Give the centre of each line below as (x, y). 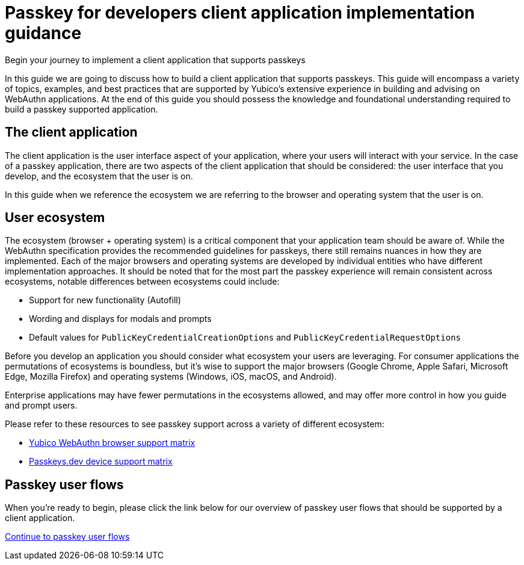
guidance (43, 33)
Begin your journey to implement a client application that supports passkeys (155, 60)
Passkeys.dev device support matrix (101, 462)
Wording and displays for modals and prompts (120, 319)
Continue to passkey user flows (67, 537)
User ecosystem (55, 218)
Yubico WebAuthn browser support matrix (112, 443)
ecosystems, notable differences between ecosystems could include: (142, 282)
